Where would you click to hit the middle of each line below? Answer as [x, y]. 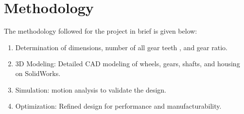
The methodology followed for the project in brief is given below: [101, 31]
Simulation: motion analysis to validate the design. [91, 89]
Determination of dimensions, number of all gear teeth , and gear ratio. [121, 47]
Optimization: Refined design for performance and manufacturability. [118, 106]
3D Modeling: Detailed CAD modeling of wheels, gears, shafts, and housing [128, 64]
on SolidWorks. [38, 73]
